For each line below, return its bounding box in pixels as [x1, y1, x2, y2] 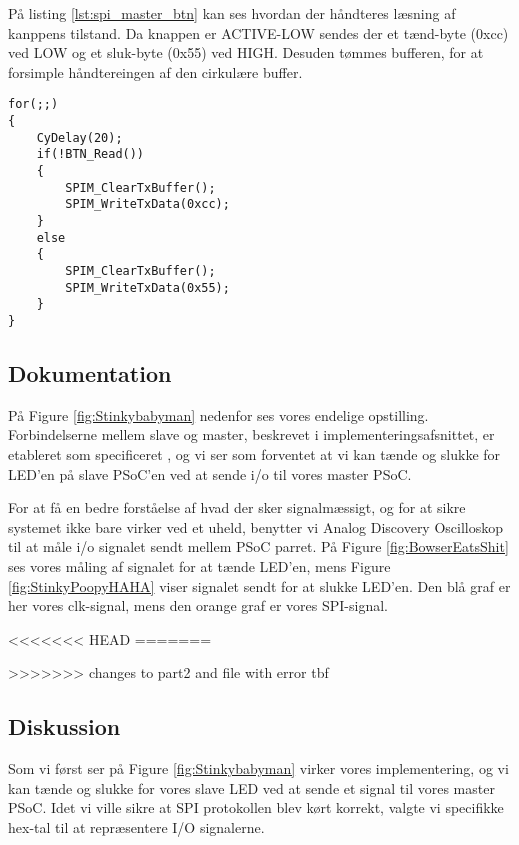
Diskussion [8, 711, 121, 742]
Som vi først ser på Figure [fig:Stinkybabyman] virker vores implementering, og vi [8, 758, 509, 779]
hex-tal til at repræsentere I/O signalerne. [8, 816, 265, 837]
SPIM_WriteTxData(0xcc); [65, 197, 230, 212]
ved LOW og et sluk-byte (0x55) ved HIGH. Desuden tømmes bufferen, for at [8, 42, 484, 63]
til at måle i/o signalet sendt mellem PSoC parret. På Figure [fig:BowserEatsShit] [8, 536, 509, 557]
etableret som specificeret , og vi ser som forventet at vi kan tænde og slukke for [8, 443, 501, 464]
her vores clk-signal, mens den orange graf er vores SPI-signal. [8, 595, 388, 616]
